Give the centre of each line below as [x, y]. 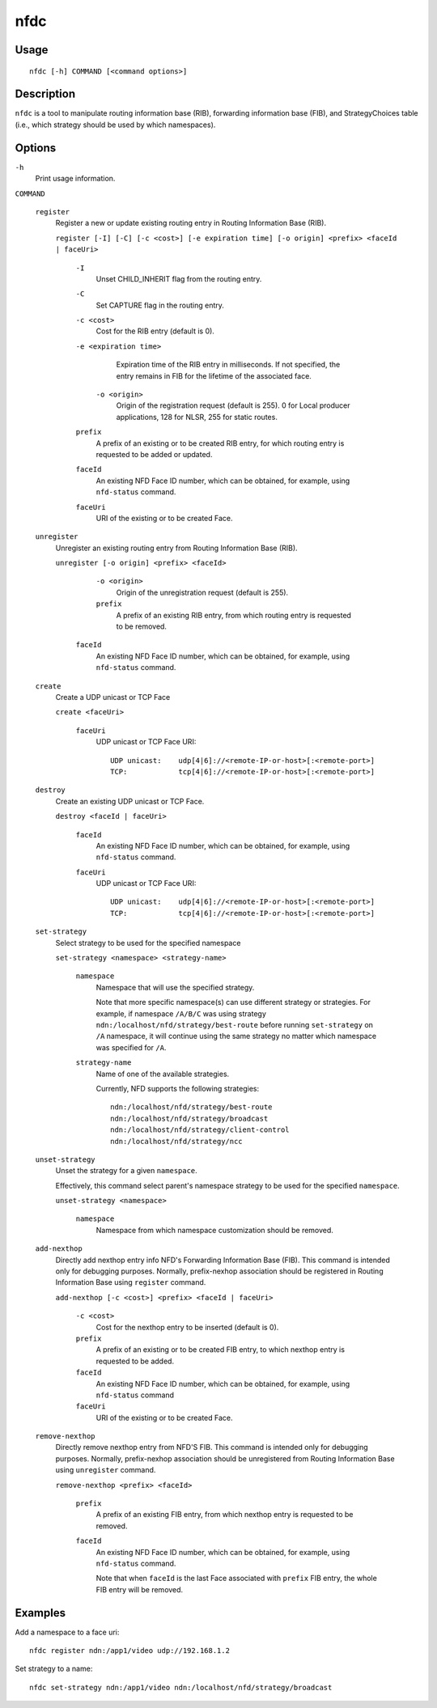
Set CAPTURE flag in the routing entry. [160, 305]
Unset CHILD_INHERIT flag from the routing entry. [179, 278]
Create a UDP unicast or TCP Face [113, 697]
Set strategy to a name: [54, 1669]
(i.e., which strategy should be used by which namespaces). [115, 125]
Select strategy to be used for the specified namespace [148, 943]
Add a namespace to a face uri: [67, 1632]
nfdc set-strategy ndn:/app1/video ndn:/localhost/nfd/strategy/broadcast [181, 1687]
